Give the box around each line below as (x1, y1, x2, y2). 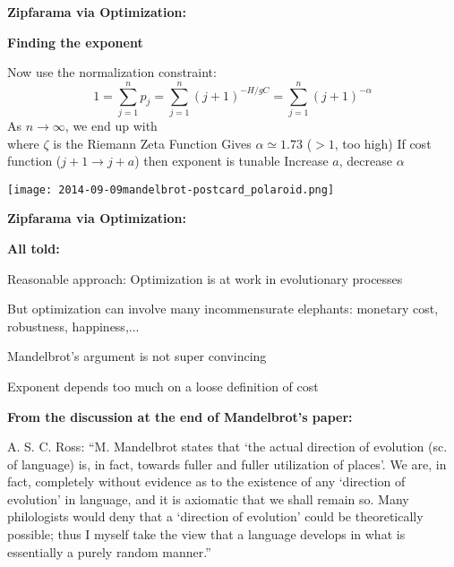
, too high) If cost (334, 133, 432, 152)
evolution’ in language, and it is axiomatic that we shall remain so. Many (7, 489, 409, 508)
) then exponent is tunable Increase (134, 151, 329, 170)
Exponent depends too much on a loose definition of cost (7, 376, 319, 395)
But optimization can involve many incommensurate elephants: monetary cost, (7, 299, 439, 318)
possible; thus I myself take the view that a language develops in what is (7, 525, 406, 544)
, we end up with (64, 116, 158, 134)
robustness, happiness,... (7, 316, 140, 335)
